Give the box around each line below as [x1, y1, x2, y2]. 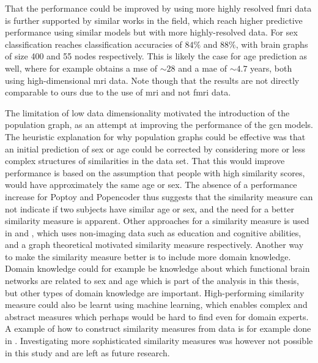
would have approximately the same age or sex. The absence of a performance [5, 178, 297, 191]
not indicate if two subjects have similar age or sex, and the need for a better [5, 202, 294, 215]
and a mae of [178, 61, 227, 74]
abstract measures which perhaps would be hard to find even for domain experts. [5, 310, 309, 323]
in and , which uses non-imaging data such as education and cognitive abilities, [5, 226, 301, 239]
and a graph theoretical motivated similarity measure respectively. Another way [5, 238, 304, 251]
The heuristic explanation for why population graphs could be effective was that [5, 130, 306, 143]
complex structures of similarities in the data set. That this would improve [5, 154, 285, 167]
